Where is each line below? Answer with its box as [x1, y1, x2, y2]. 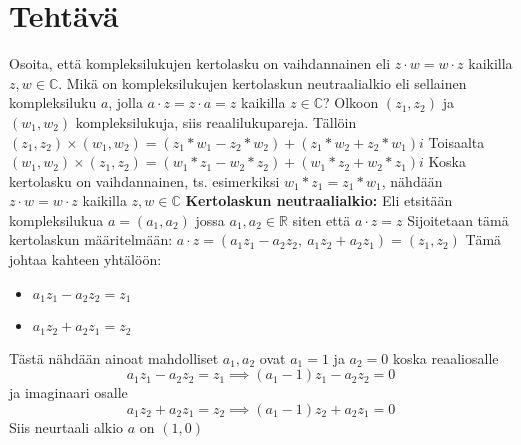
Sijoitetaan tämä [407, 209, 509, 230]
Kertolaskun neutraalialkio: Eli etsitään [185, 190, 453, 211]
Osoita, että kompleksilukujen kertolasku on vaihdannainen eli [9, 53, 391, 74]
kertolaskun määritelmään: [9, 229, 173, 250]
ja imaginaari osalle [9, 382, 128, 403]
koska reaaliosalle [392, 347, 499, 368]
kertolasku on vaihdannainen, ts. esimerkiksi [9, 170, 280, 191]
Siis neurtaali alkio [9, 416, 124, 437]
